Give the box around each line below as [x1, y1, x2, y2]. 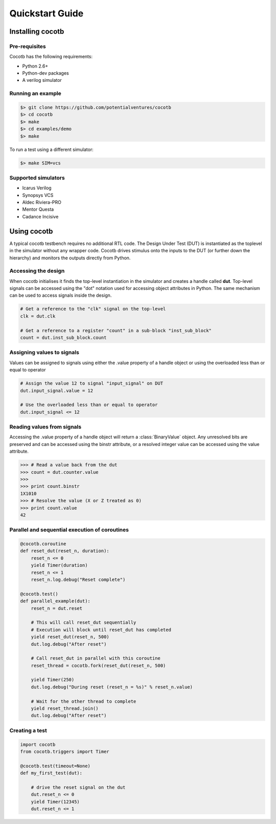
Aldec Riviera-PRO [22, 199, 61, 206]
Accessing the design [9, 268, 65, 275]
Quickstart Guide [9, 8, 84, 19]
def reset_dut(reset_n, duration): [20, 548, 109, 554]
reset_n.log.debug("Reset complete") [31, 577, 126, 583]
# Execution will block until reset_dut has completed [31, 627, 171, 633]
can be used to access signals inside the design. [9, 292, 112, 299]
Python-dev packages [22, 70, 69, 76]
